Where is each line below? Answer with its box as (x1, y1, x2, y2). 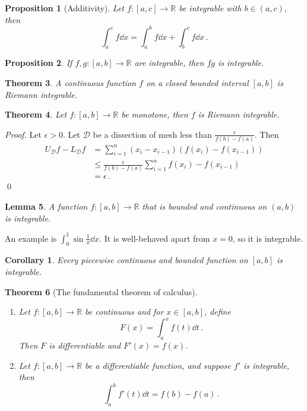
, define (204, 305, 231, 318)
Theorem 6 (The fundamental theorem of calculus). (5, 285, 198, 298)
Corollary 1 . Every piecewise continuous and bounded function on (5, 254, 248, 266)
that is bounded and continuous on (142, 200, 267, 212)
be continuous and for (85, 305, 164, 318)
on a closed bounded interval (145, 77, 249, 89)
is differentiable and (49, 339, 121, 352)
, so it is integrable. (232, 232, 303, 244)
